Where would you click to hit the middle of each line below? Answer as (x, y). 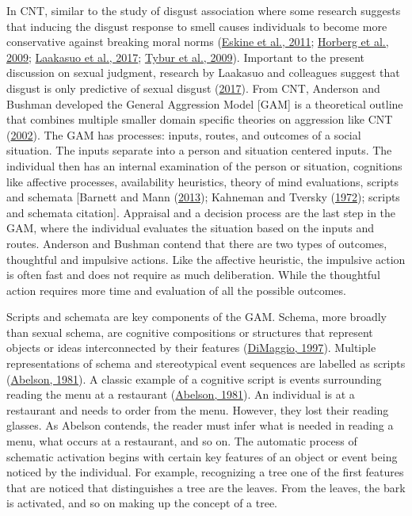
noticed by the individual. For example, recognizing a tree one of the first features (205, 472)
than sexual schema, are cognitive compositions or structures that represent (190, 332)
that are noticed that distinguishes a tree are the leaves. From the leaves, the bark (206, 487)
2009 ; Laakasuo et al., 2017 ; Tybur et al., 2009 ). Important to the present (185, 57)
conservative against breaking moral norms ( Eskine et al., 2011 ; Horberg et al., (198, 42)
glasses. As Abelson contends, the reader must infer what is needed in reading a (200, 425)
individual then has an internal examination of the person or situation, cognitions (204, 165)
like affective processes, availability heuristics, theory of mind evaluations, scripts (203, 181)
